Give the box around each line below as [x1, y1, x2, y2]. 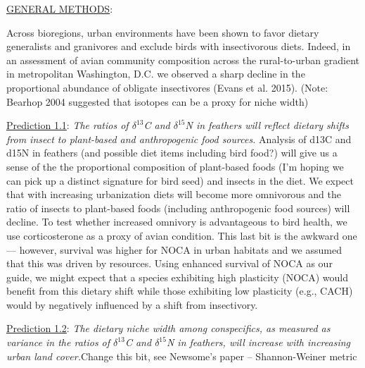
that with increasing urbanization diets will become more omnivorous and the [6, 187, 342, 202]
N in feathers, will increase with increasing [166, 335, 351, 350]
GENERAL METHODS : [6, 1, 113, 16]
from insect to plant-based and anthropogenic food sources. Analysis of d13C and [6, 131, 352, 146]
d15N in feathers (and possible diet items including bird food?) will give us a [6, 145, 338, 160]
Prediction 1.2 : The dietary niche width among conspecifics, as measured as [6, 321, 331, 336]
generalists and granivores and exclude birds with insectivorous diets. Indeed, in [6, 39, 351, 54]
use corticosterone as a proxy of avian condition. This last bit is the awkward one [6, 228, 357, 243]
